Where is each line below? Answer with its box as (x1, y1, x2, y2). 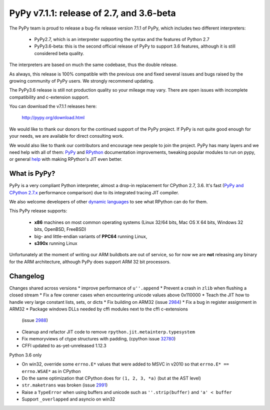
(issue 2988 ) (21, 317, 48, 323)
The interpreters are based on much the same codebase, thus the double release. (9, 62, 177, 68)
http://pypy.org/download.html (21, 115, 85, 121)
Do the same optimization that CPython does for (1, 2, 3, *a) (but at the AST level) (21, 375, 201, 381)
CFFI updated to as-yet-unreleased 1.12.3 (21, 343, 107, 349)
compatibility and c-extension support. (9, 94, 89, 100)
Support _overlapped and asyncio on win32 (21, 396, 115, 402)
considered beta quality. (34, 50, 84, 56)
